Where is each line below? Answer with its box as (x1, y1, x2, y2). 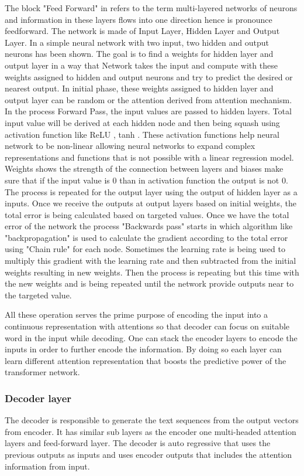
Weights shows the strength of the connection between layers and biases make (5, 162, 284, 175)
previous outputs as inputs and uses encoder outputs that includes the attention (5, 448, 292, 460)
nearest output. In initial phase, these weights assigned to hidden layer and (5, 82, 274, 94)
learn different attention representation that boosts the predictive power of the (5, 354, 286, 366)
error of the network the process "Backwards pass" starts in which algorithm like (5, 220, 293, 232)
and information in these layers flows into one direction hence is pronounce (5, 13, 272, 25)
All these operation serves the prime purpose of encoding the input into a (5, 308, 268, 321)
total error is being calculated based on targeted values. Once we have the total (5, 208, 289, 220)
